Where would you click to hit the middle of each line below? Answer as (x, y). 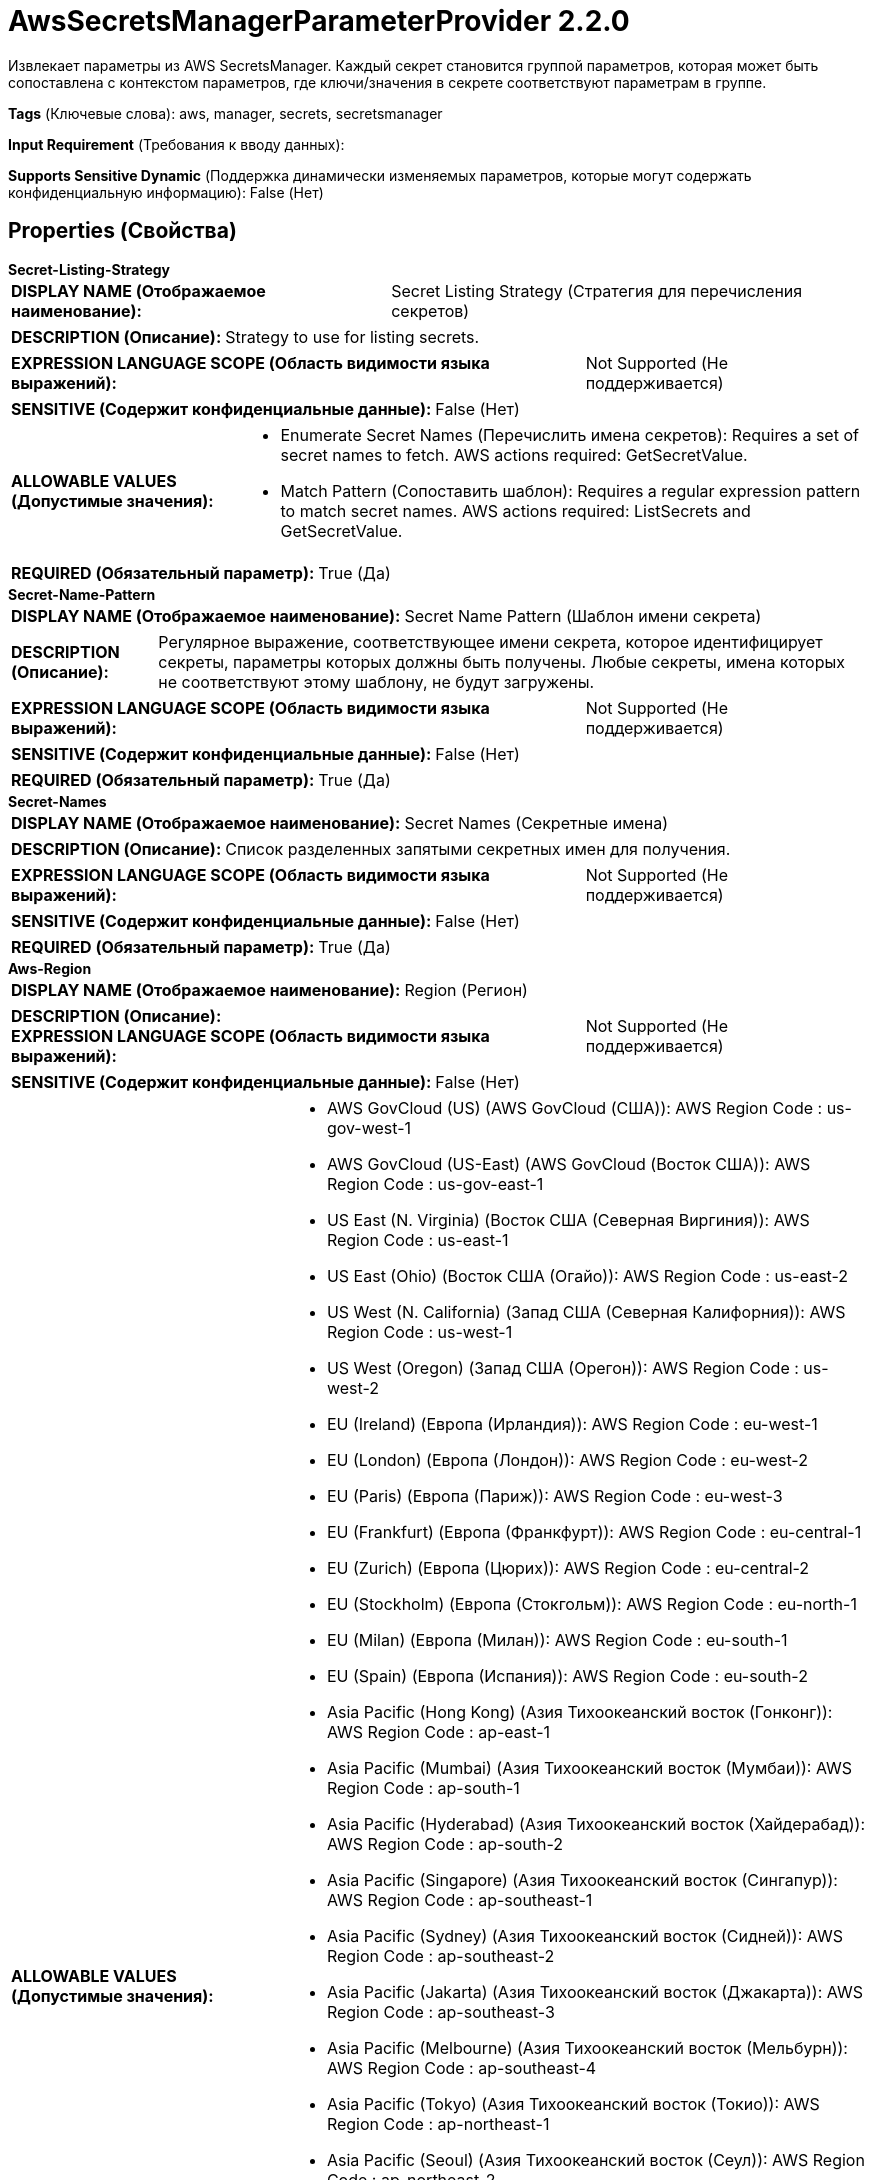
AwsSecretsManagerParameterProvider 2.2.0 (319, 21)
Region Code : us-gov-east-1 (435, 1183)
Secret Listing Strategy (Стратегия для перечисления (597, 290)
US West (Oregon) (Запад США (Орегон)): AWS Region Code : (562, 1367)
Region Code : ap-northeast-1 (438, 2123)
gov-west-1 (369, 1127)
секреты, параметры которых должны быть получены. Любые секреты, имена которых (501, 661)
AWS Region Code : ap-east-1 (438, 1731)
